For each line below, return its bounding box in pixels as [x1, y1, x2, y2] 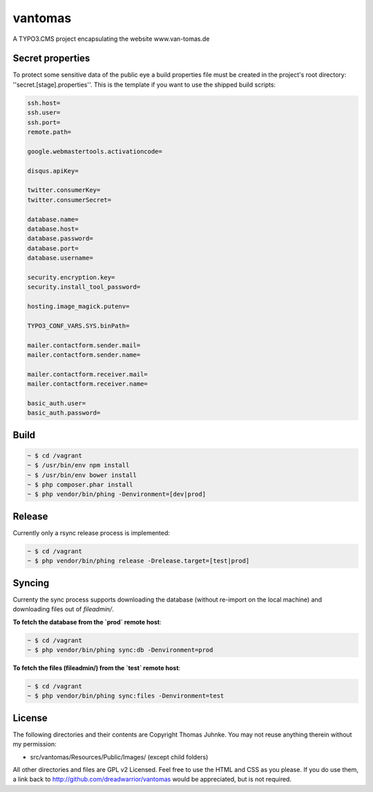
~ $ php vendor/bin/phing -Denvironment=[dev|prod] [27, 490, 207, 498]
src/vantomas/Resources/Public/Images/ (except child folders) [30, 753, 209, 761]
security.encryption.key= [27, 273, 115, 281]
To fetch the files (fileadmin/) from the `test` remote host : [12, 664, 181, 672]
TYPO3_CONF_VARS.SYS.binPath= [27, 322, 130, 330]
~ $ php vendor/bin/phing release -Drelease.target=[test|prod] [27, 557, 250, 565]
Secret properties [12, 53, 90, 64]
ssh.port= [27, 118, 61, 126]
